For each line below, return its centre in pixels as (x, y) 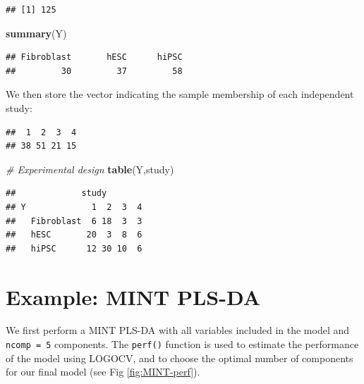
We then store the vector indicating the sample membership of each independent (180, 94)
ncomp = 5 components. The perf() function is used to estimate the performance (182, 344)
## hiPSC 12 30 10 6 (74, 248)
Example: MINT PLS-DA (133, 296)
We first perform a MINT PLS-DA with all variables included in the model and (178, 330)
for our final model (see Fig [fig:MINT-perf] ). (103, 372)
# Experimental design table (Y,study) (90, 169)
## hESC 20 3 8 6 (74, 235)
